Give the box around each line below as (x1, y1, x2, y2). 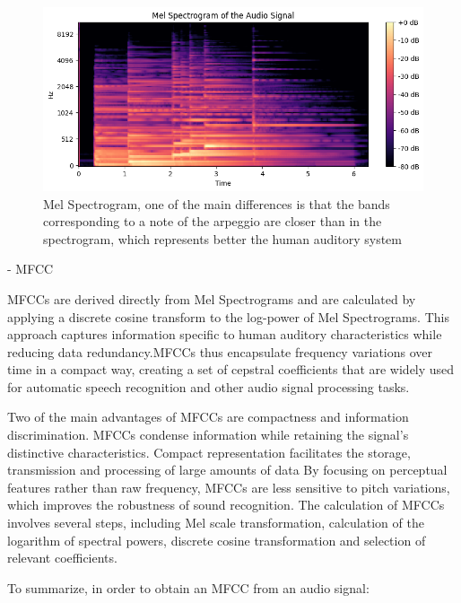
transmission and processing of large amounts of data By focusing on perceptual (7, 460, 448, 479)
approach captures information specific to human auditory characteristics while (7, 325, 442, 344)
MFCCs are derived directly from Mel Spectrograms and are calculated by (7, 289, 416, 308)
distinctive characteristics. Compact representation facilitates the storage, (7, 442, 411, 461)
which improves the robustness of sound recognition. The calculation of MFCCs (7, 495, 445, 514)
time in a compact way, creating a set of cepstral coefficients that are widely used (7, 360, 455, 379)
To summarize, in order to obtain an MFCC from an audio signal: (7, 578, 370, 597)
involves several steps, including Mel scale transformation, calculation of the (7, 513, 424, 532)
